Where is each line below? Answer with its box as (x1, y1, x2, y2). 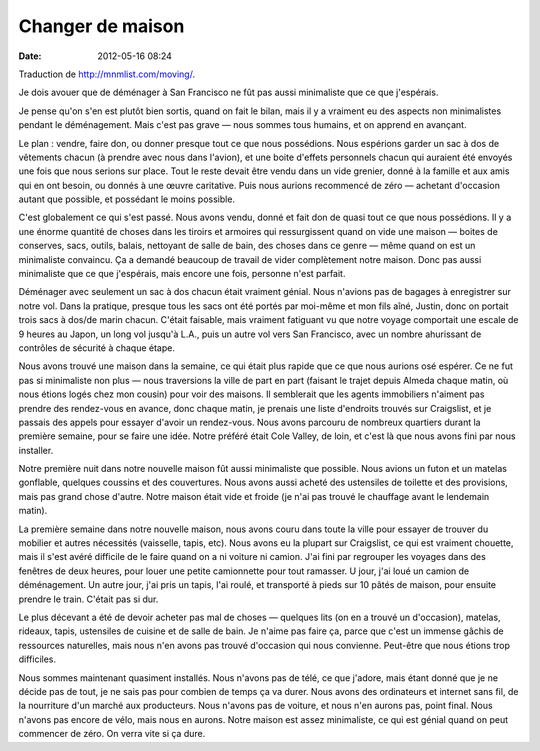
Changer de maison (18, 15, 185, 37)
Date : (18, 50, 42, 62)
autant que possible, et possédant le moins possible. (18, 193, 235, 205)
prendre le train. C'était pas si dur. (18, 593, 159, 605)
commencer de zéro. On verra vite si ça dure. (18, 728, 206, 740)
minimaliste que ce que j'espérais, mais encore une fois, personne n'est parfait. (18, 268, 346, 280)
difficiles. (18, 653, 57, 665)
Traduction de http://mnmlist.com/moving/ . (18, 68, 195, 80)
